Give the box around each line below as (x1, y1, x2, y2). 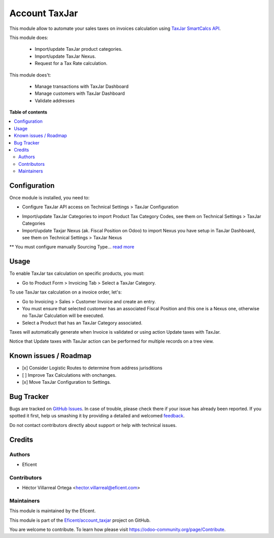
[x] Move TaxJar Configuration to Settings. (22, 379, 111, 385)
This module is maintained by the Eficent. (9, 508, 96, 514)
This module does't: (9, 71, 51, 78)
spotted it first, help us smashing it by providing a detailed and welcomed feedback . (9, 413, 185, 419)
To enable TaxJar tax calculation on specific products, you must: (9, 270, 145, 276)
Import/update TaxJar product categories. (35, 46, 123, 52)
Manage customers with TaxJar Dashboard (35, 90, 125, 96)
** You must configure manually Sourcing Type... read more (9, 244, 134, 250)
